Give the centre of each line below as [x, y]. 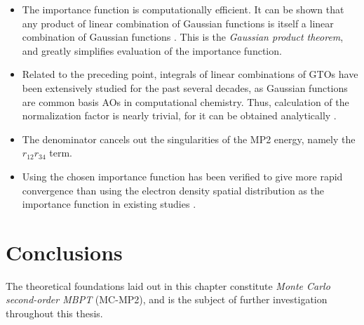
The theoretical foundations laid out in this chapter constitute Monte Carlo [168, 285]
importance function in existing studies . [109, 204]
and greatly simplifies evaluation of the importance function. [152, 50]
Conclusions [64, 252]
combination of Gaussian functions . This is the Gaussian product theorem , [183, 37]
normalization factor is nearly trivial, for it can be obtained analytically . [179, 115]
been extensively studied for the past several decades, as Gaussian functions [185, 87]
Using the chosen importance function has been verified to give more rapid [182, 176]
